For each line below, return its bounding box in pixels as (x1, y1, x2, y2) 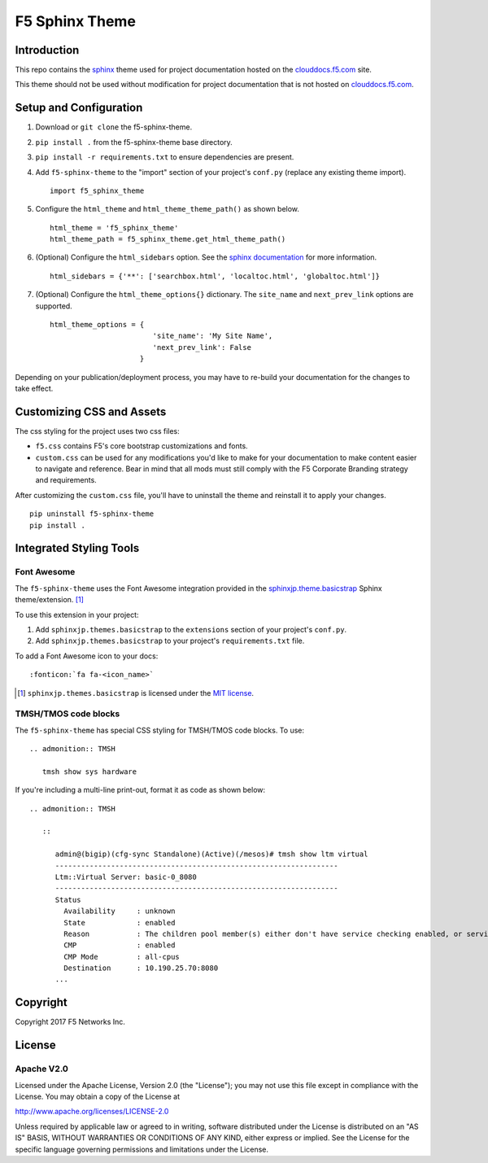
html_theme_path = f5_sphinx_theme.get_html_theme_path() (50, 234, 286, 244)
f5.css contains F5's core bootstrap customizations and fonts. (35, 441, 248, 451)
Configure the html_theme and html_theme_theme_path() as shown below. (35, 204, 300, 214)
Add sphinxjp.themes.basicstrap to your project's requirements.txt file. (35, 636, 305, 646)
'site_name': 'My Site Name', (152, 331, 273, 341)
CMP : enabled (63, 941, 176, 950)
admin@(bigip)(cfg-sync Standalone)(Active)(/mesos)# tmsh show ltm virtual (54, 850, 368, 859)
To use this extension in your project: (15, 610, 139, 619)
